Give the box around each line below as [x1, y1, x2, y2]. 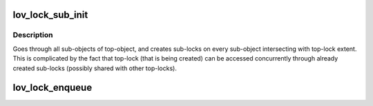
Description [12, 30, 53, 40]
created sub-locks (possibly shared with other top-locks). [12, 64, 178, 72]
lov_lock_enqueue [12, 82, 93, 94]
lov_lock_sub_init [12, 9, 88, 21]
